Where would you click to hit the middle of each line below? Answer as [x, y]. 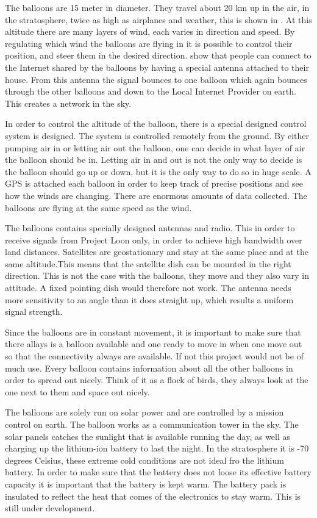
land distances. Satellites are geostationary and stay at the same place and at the [157, 252]
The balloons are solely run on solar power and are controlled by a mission [144, 412]
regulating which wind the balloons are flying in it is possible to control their [149, 43]
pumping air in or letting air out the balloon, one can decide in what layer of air [155, 147]
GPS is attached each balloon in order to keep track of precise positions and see [154, 183]
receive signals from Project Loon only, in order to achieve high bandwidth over [154, 239]
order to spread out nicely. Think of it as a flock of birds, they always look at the [157, 380]
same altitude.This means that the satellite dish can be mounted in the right [148, 263]
